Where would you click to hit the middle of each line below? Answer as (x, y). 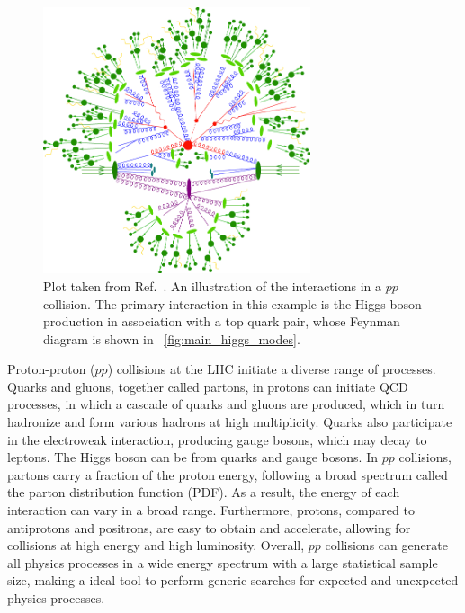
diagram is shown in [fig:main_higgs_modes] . (172, 338)
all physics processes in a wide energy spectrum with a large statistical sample (223, 562)
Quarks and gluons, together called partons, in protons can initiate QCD (208, 386)
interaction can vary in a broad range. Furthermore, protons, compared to (211, 510)
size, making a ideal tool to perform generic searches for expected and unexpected (233, 580)
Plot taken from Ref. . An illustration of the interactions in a (212, 285)
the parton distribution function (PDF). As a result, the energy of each (204, 492)
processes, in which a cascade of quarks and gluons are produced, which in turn (226, 404)
